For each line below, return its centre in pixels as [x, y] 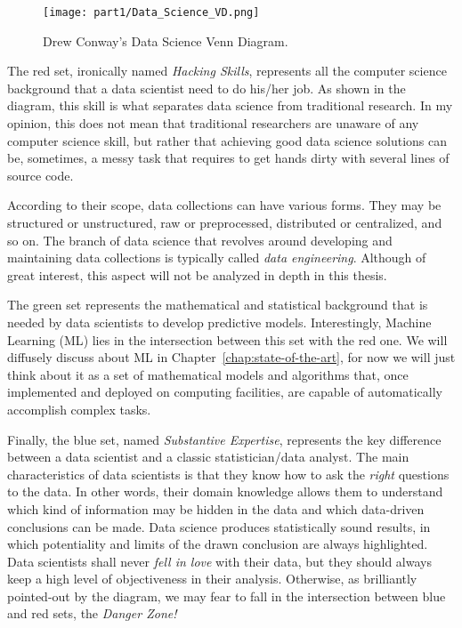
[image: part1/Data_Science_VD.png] [151, 12]
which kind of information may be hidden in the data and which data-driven [216, 508]
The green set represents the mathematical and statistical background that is [218, 305]
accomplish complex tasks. [79, 409]
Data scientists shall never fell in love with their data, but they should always [219, 561]
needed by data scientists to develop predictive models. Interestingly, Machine [219, 322]
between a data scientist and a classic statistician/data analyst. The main [208, 457]
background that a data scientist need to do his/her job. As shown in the [207, 88]
